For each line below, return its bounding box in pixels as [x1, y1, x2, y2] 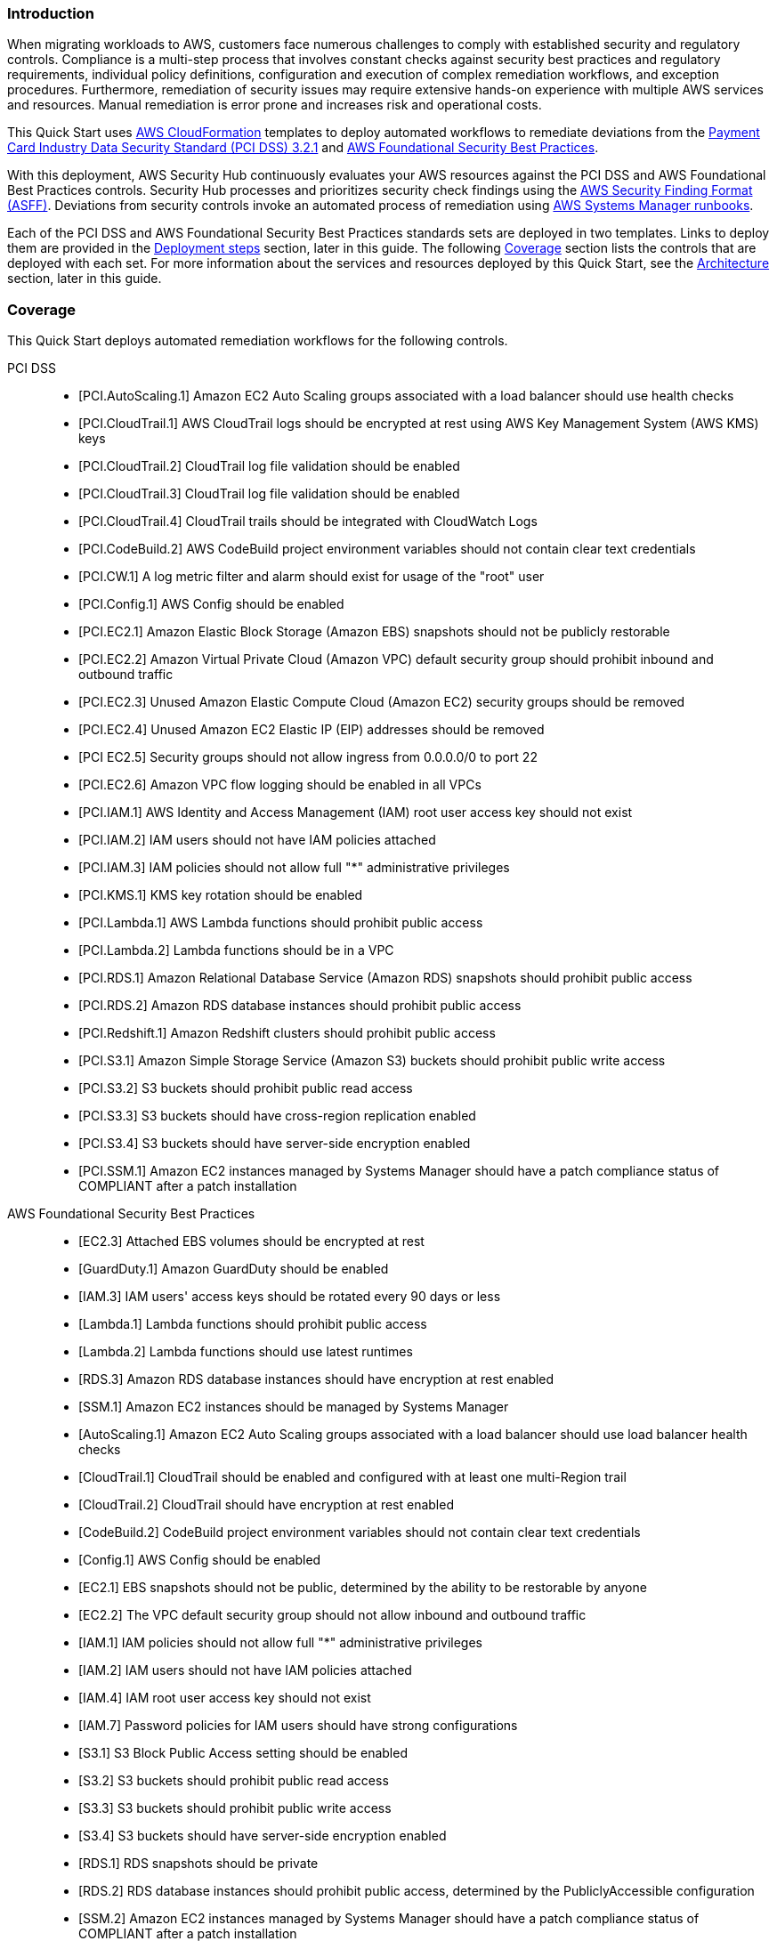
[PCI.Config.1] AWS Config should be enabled [78, 596, 344, 612]
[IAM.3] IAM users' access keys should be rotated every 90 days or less [78, 1289, 501, 1305]
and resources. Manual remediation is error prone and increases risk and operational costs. [7, 97, 542, 113]
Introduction [7, 4, 94, 22]
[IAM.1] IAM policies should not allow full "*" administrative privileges [78, 1635, 482, 1651]
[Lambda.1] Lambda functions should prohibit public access [78, 1316, 427, 1332]
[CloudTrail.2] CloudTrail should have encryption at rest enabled [78, 1497, 454, 1513]
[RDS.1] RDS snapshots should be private [78, 1856, 319, 1872]
